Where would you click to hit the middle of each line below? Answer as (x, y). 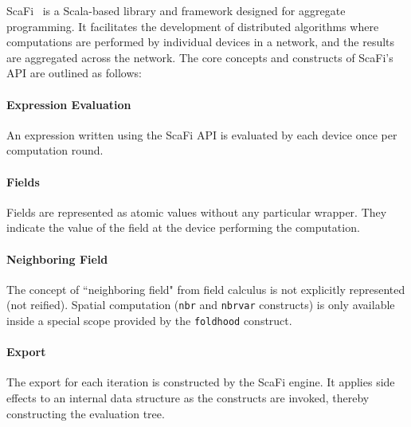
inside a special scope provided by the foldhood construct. (149, 320)
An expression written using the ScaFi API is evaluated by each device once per (202, 134)
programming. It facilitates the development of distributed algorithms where (193, 26)
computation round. (55, 150)
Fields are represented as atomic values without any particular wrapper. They (197, 212)
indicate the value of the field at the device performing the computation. (183, 227)
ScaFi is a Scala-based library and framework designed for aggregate (176, 10)
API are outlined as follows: (74, 73)
